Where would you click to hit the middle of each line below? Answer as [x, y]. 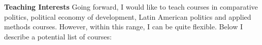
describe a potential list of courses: [58, 36]
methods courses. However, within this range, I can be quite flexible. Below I [123, 27]
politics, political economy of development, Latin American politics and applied [128, 16]
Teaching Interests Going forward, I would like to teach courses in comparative [131, 7]
